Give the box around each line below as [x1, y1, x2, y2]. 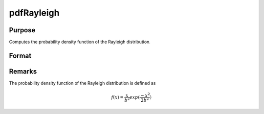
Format [9, 51, 32, 60]
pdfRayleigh [9, 7, 60, 18]
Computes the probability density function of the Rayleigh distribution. [9, 39, 151, 45]
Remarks [9, 67, 37, 75]
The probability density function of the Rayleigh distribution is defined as [9, 80, 156, 86]
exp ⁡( [130, 94, 140, 100]
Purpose [9, 26, 36, 34]
